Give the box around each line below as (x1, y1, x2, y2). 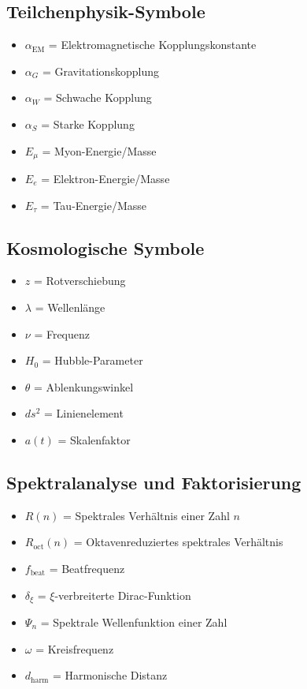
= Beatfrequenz (49, 560, 125, 576)
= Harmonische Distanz (52, 667, 168, 683)
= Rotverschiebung (33, 272, 126, 289)
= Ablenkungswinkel (34, 378, 134, 395)
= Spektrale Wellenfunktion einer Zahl (40, 614, 227, 631)
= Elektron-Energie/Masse (41, 170, 170, 187)
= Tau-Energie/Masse (40, 197, 147, 213)
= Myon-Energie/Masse (42, 142, 157, 159)
